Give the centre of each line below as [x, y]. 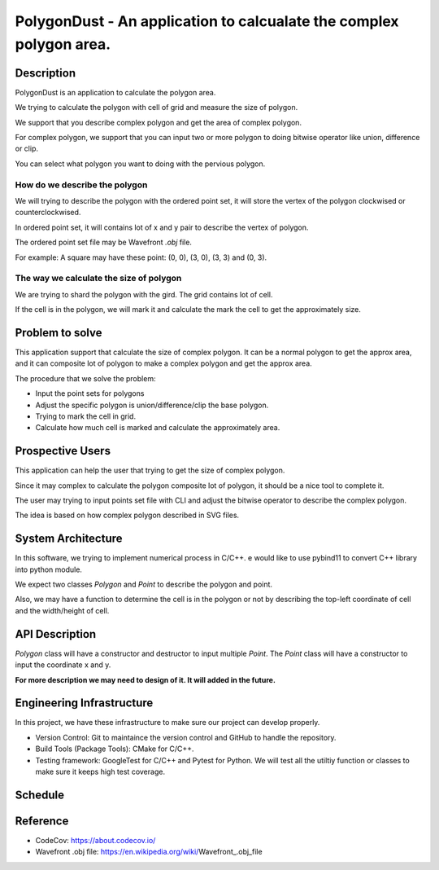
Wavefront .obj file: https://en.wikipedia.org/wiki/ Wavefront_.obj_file [149, 852]
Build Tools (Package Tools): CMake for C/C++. [115, 749]
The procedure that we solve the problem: [85, 378]
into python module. [49, 569]
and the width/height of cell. [62, 610]
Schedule [40, 795]
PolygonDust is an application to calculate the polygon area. [115, 92]
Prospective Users [63, 451]
